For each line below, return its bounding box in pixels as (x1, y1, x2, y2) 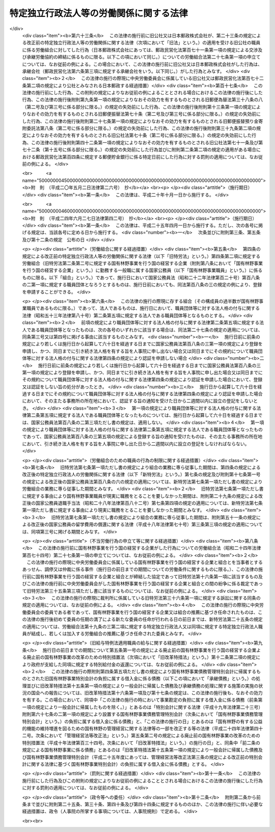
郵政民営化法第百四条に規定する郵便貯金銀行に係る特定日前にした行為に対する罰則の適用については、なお (35, 153, 259, 160)
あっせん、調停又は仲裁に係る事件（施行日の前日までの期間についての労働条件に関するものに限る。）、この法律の (22, 566, 259, 573)
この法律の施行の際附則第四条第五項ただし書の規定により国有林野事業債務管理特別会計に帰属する (51, 668, 257, 675)
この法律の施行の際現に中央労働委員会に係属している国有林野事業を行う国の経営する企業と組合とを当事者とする (26, 559, 263, 566)
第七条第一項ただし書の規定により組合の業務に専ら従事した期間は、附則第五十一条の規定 (69, 514, 257, 520)
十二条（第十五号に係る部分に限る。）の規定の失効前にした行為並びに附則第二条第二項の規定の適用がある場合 (26, 147, 257, 153)
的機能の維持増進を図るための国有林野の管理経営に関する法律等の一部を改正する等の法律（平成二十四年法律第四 (22, 726, 259, 732)
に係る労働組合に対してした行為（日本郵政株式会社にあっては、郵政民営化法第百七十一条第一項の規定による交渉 (22, 46, 258, 53)
